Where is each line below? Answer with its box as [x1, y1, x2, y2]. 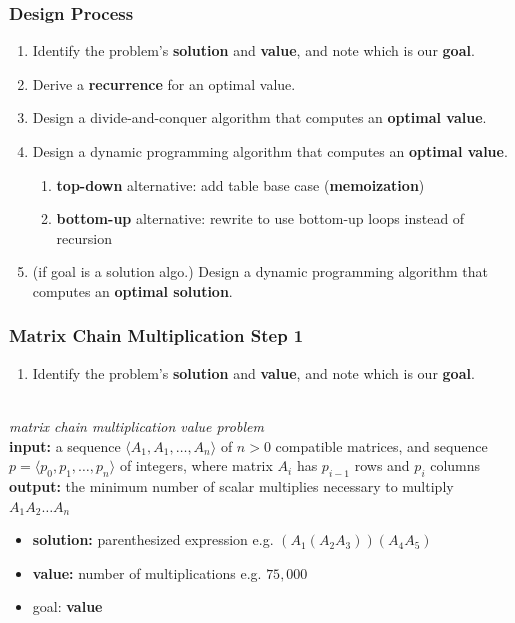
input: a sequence [9, 435, 121, 456]
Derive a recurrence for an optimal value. [32, 73, 296, 94]
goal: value [32, 596, 103, 617]
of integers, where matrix [119, 455, 273, 476]
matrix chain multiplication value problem [9, 415, 264, 436]
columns [430, 455, 481, 476]
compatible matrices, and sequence [275, 435, 488, 456]
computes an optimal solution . [32, 280, 233, 301]
